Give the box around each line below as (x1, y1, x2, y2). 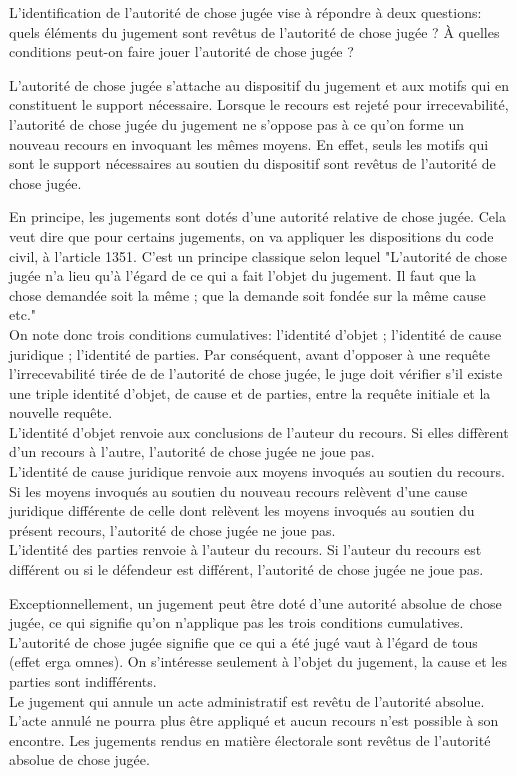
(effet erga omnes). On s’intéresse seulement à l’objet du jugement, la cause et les (9, 651, 507, 672)
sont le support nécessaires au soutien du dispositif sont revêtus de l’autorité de (9, 153, 496, 174)
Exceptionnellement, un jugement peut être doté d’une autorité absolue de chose (9, 592, 502, 613)
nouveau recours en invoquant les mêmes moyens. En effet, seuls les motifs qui (9, 133, 489, 154)
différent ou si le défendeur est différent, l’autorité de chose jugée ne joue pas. (9, 559, 484, 580)
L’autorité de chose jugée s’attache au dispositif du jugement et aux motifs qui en (9, 74, 509, 95)
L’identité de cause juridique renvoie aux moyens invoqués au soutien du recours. (9, 461, 505, 482)
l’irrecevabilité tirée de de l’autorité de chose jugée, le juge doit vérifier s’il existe (9, 363, 503, 384)
